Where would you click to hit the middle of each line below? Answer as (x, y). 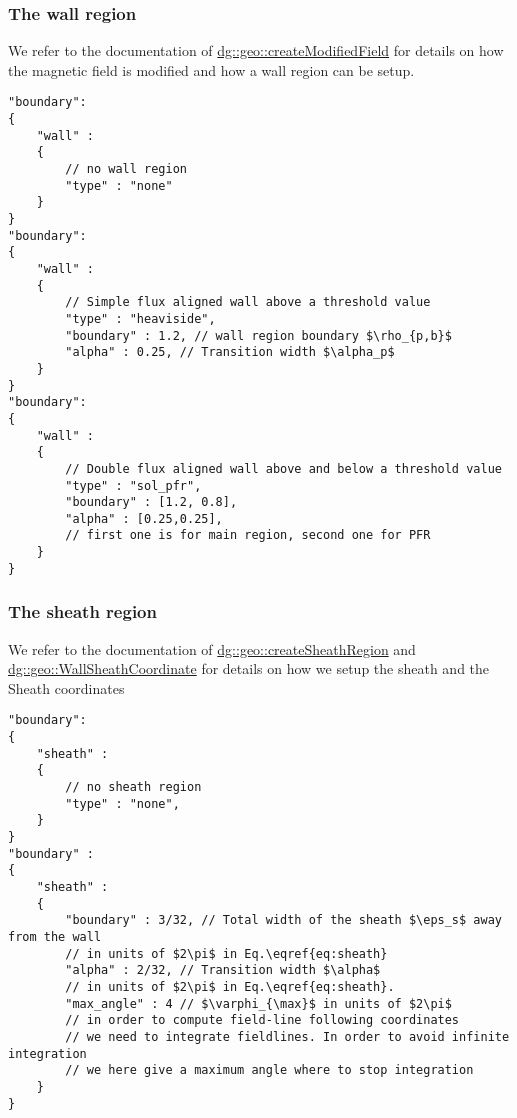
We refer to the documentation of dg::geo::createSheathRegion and (212, 648)
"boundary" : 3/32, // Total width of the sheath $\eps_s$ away (283, 920)
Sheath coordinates (66, 687)
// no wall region (126, 169)
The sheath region (82, 611)
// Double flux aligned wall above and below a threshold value (283, 468)
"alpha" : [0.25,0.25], (144, 518)
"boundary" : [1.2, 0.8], (151, 502)
